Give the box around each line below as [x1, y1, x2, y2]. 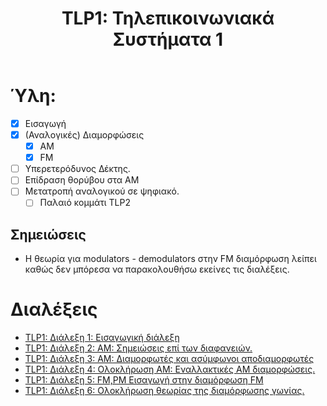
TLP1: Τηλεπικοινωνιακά [61, 7, 275, 30]
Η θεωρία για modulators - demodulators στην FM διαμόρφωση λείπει [24, 253, 317, 265]
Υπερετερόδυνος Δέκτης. [24, 163, 131, 175]
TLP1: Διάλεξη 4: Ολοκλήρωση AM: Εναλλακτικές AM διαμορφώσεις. [24, 363, 316, 376]
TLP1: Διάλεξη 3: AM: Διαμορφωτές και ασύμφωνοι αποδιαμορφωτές [24, 353, 315, 365]
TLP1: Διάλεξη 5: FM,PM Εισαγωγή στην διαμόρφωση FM [24, 374, 264, 386]
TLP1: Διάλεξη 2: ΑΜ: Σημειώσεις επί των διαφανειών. [24, 342, 253, 354]
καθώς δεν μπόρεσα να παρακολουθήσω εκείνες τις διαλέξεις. [24, 263, 290, 276]
